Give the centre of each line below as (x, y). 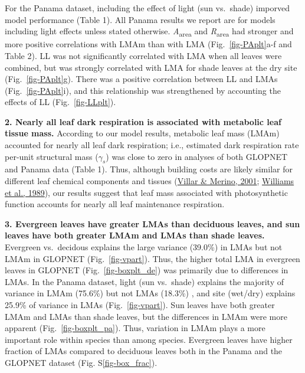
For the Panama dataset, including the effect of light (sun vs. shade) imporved (147, 8)
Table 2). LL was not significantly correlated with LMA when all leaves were (143, 55)
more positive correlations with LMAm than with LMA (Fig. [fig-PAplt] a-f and (148, 44)
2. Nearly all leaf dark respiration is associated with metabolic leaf (143, 121)
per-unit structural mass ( (52, 156)
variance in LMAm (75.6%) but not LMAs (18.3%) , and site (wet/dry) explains (150, 293)
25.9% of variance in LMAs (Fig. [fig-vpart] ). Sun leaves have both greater (140, 304)
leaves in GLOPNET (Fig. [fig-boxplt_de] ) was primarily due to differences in (147, 270)
